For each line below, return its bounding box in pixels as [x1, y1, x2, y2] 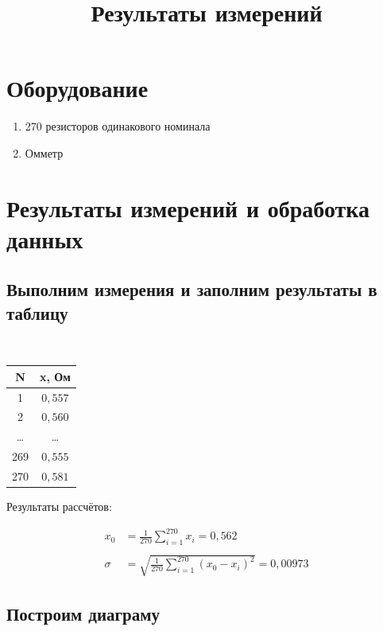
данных [6, 222, 83, 255]
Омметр [25, 144, 64, 161]
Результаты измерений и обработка [6, 191, 370, 224]
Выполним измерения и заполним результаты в [6, 277, 377, 302]
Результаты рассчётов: [6, 498, 112, 515]
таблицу [6, 300, 68, 325]
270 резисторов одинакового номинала [25, 118, 211, 134]
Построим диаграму [6, 601, 161, 625]
